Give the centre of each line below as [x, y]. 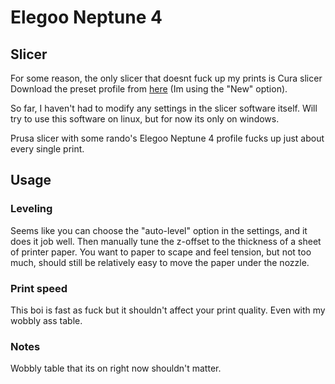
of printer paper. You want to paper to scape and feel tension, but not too [161, 252]
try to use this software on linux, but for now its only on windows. [145, 119]
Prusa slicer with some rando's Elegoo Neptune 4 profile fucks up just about [167, 138]
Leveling [31, 209]
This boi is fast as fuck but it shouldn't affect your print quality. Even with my [168, 310]
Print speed [39, 288]
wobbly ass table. [46, 320]
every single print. [47, 149]
